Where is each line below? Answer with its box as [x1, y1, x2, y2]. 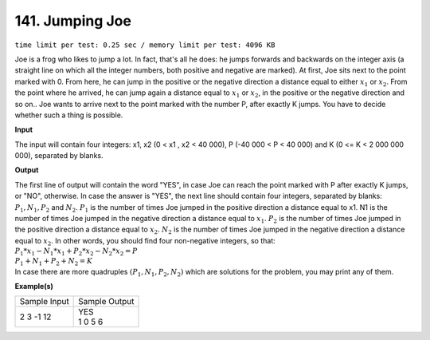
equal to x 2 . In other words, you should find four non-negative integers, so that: [14, 235, 276, 247]
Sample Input [19, 296, 69, 307]
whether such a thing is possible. [14, 110, 123, 120]
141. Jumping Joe [14, 12, 131, 30]
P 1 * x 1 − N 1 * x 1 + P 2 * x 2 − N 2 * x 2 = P [14, 247, 138, 257]
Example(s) [14, 282, 53, 291]
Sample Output [78, 296, 135, 307]
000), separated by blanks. [14, 151, 104, 160]
